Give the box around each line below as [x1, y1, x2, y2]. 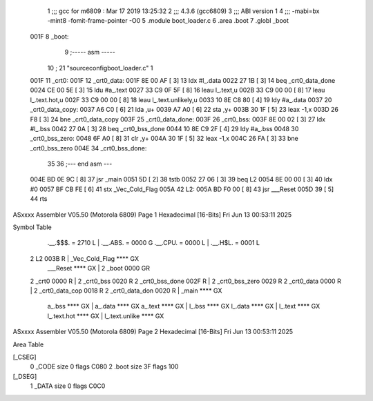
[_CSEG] [12, 353, 37, 361]
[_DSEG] [12, 372, 37, 380]
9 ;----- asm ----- [64, 48, 115, 57]
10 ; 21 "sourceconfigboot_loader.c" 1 [47, 63, 153, 72]
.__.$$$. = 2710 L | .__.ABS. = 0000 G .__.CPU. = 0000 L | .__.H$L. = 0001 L [47, 239, 260, 247]
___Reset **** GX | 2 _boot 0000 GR [47, 264, 151, 273]
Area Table [12, 340, 44, 349]
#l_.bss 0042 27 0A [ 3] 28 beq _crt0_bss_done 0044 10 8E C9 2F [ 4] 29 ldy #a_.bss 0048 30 [30, 124, 299, 133]
